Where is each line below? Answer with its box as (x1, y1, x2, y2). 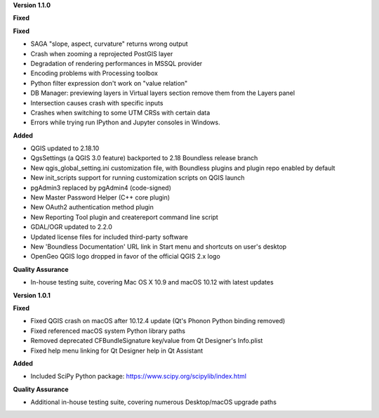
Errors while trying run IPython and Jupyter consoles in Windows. (30, 118, 220, 126)
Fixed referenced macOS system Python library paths (30, 327, 186, 335)
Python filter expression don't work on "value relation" (30, 79, 188, 87)
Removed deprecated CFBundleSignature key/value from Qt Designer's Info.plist (30, 337, 263, 345)
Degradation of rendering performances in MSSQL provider (30, 59, 203, 67)
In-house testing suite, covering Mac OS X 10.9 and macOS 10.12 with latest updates (30, 278, 274, 287)
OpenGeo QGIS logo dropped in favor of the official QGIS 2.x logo (30, 252, 220, 261)
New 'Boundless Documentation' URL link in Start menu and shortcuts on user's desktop (30, 242, 287, 251)
